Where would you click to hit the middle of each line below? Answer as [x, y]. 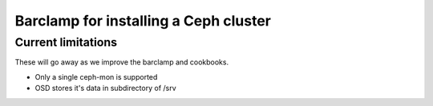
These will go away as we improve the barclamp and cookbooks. [121, 62]
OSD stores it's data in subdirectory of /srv [105, 88]
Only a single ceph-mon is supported [96, 77]
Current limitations [66, 42]
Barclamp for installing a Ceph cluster [143, 21]
